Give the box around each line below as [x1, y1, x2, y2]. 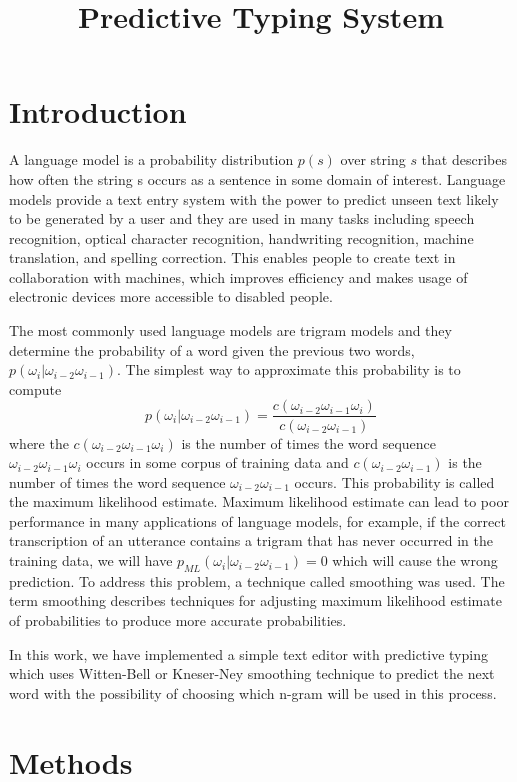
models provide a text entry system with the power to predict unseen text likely [9, 188, 499, 209]
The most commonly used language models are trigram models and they [9, 320, 452, 341]
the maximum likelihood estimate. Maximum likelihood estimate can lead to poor [9, 491, 509, 512]
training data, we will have [9, 550, 173, 571]
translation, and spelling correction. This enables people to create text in [9, 247, 456, 268]
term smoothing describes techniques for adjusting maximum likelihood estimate [9, 590, 502, 611]
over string [340, 149, 406, 170]
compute [9, 378, 62, 399]
